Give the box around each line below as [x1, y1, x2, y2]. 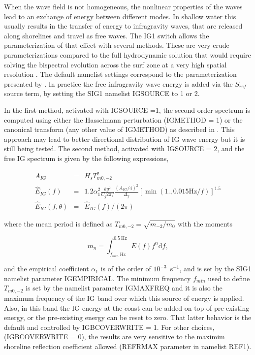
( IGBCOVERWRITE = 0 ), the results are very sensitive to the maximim [4, 331, 225, 342]
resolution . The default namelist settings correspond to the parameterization [4, 69, 237, 79]
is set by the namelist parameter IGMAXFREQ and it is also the [26, 283, 223, 293]
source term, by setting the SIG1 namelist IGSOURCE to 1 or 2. [4, 88, 200, 98]
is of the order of [100, 263, 151, 274]
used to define [208, 273, 250, 283]
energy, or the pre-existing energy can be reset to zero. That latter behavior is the [4, 312, 252, 323]
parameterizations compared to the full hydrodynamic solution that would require [4, 49, 251, 60]
